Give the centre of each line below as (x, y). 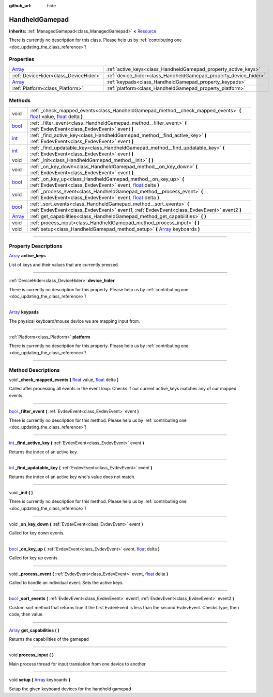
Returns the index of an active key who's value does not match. (72, 477)
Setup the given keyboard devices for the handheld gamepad (70, 689)
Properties (22, 59)
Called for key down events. (37, 533)
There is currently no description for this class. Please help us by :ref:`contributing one (95, 40)
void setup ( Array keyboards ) (40, 680)
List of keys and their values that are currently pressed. (64, 265)
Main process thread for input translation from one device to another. (78, 664)
